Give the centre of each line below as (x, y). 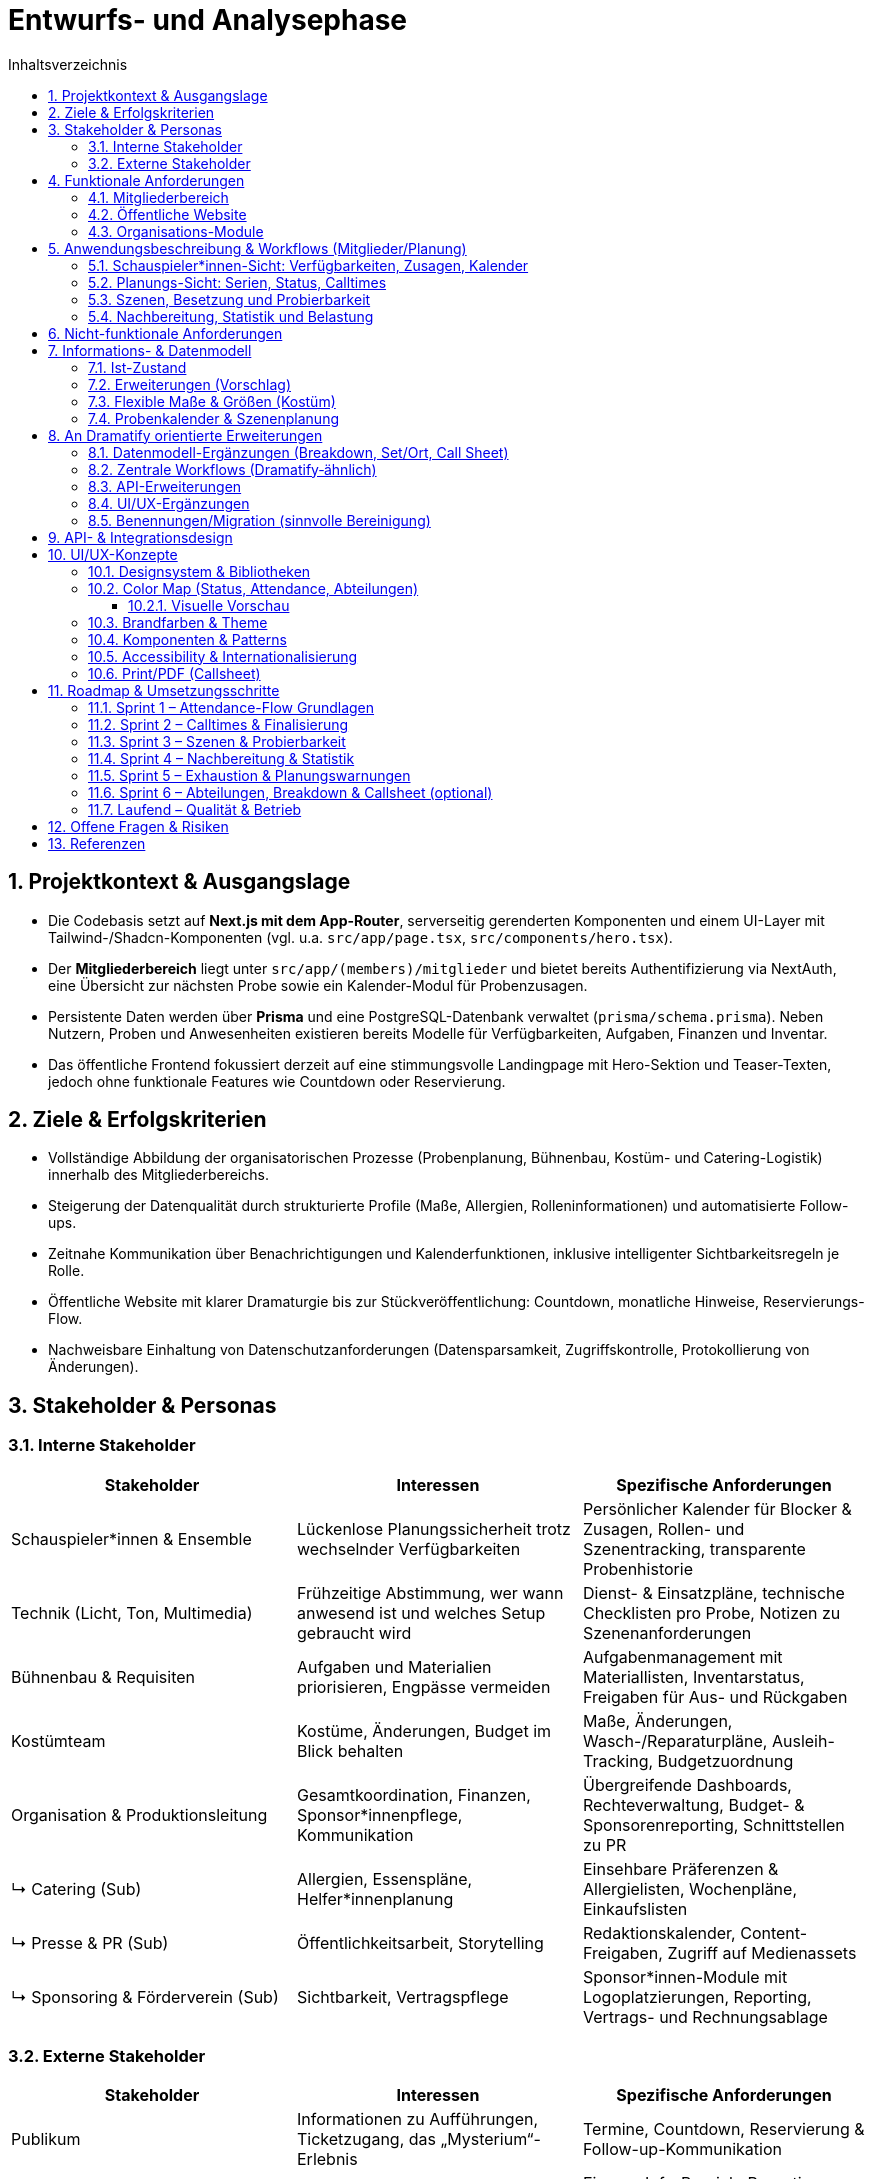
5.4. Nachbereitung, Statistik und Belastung (231, 316)
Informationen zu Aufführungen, (417, 2119)
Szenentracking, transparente (694, 1548)
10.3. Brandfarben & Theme (178, 622)
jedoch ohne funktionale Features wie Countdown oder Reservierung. (277, 1081)
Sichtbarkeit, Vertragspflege (402, 1996)
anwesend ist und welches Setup (421, 1612)
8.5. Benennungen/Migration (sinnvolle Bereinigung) (259, 520)
